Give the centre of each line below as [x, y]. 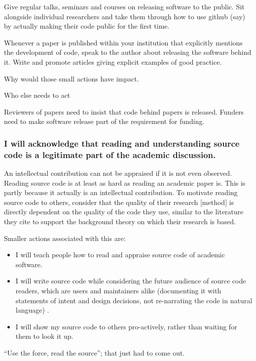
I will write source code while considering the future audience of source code [131, 281]
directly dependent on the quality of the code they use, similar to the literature [124, 212]
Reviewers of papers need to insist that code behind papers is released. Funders [124, 111]
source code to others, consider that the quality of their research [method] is [119, 202]
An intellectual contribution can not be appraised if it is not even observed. [118, 173]
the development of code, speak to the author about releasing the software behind [128, 52]
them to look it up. [44, 336]
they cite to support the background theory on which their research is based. [120, 221]
